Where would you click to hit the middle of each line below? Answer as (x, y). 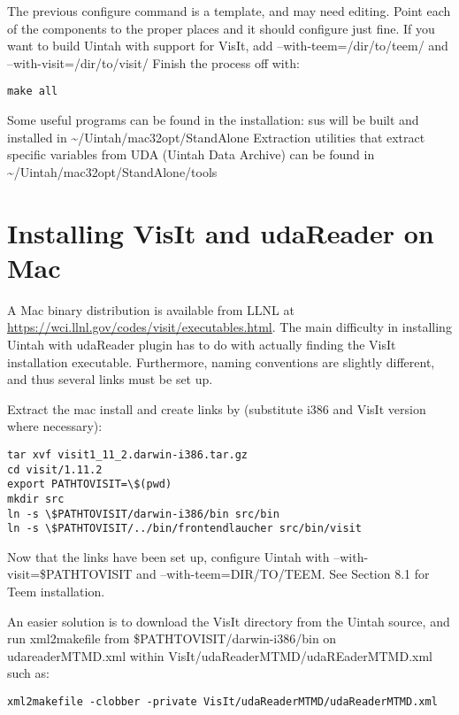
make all (33, 92)
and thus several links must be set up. (110, 379)
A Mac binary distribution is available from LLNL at (151, 309)
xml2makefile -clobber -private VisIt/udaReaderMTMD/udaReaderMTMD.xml (222, 701)
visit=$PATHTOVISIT (70, 574)
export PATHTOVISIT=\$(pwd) (90, 484)
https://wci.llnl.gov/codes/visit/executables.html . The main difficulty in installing (229, 327)
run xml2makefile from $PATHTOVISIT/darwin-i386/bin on (172, 638)
